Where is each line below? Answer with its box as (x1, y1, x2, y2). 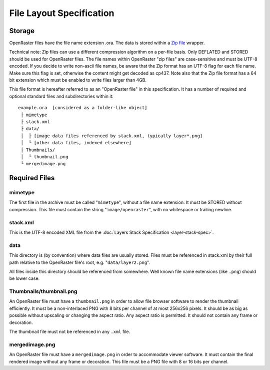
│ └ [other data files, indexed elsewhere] (20, 140, 132, 146)
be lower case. (9, 275, 40, 281)
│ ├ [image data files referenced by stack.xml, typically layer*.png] (20, 133, 203, 139)
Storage (9, 27, 35, 35)
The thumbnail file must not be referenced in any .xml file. (9, 328, 130, 335)
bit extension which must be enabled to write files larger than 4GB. (9, 77, 147, 83)
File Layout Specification (9, 8, 114, 19)
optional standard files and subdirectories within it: (9, 93, 113, 99)
